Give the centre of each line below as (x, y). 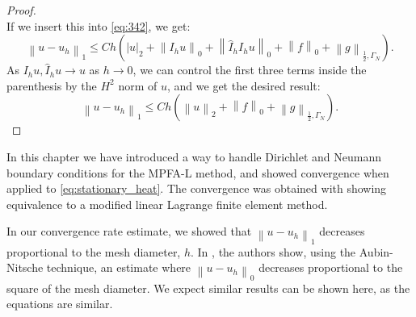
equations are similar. (60, 304)
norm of (138, 85)
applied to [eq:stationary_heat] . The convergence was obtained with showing (197, 188)
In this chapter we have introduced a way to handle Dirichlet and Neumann (194, 156)
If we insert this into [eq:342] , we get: (99, 25)
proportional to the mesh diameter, (94, 251)
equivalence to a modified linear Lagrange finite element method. (167, 204)
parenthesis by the (52, 85)
